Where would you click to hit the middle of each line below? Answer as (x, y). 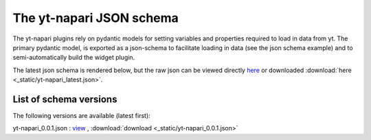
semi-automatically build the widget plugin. (74, 58)
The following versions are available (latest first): (81, 116)
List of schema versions (65, 99)
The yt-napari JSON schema (95, 18)
